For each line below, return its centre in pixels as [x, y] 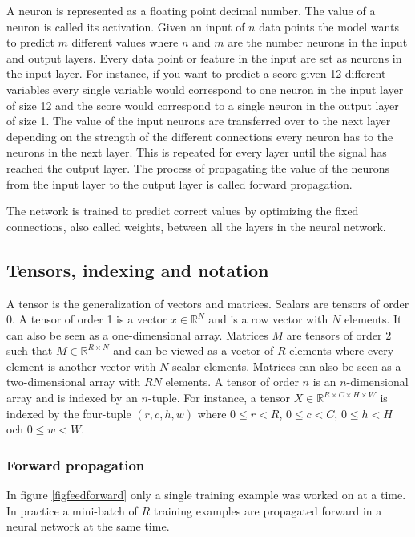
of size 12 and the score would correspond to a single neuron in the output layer [203, 105]
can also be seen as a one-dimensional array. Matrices [137, 334]
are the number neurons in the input [318, 42]
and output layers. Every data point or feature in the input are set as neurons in [204, 57]
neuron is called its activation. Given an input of [126, 26]
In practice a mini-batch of [72, 510]
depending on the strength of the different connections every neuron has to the [200, 136]
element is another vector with [81, 366]
